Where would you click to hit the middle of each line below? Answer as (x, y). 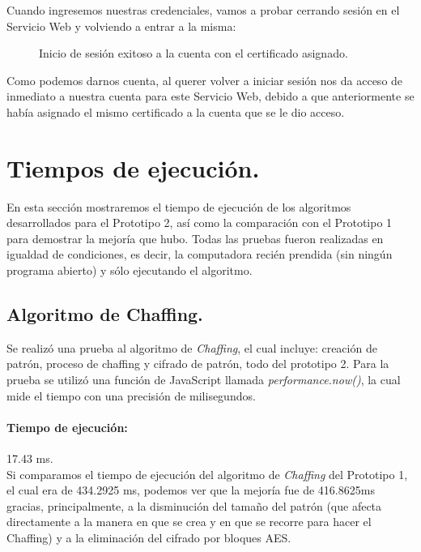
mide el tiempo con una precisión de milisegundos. (131, 395)
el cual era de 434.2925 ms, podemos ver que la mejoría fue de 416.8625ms (191, 490)
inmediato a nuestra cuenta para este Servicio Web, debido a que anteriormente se (210, 96)
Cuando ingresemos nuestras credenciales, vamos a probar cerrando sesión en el (203, 10)
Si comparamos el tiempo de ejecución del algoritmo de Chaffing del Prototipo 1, (207, 474)
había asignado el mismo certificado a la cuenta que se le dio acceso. (176, 111)
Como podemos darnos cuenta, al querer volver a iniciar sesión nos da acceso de (205, 80)
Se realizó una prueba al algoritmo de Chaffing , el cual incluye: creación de (192, 347)
